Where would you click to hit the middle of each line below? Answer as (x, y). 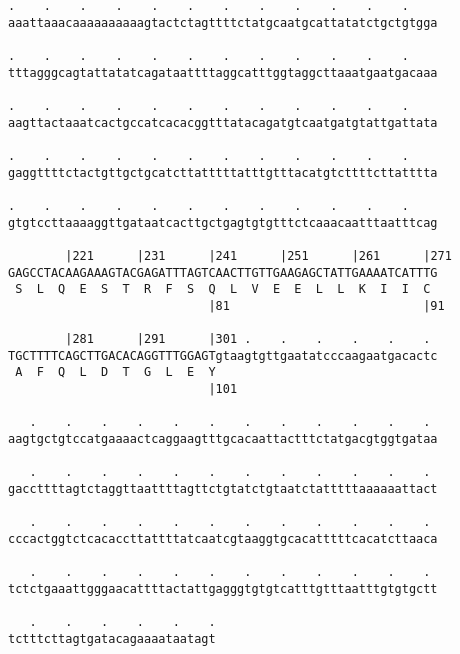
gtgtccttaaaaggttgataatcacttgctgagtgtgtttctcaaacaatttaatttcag (223, 222)
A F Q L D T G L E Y (115, 372)
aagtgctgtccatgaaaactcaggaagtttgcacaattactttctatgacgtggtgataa (223, 439)
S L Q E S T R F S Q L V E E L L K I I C (223, 289)
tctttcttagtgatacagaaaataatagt (112, 638)
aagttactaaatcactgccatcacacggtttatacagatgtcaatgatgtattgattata (223, 122)
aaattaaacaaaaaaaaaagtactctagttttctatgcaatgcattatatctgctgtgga (223, 22)
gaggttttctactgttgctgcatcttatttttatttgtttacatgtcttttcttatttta (223, 172)
